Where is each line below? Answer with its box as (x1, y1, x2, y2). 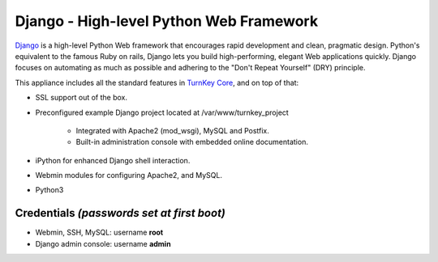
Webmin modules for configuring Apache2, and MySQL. (35, 171, 223, 180)
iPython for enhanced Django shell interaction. (35, 155, 191, 165)
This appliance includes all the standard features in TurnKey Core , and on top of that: (15, 78, 299, 87)
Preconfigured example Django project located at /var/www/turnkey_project (35, 108, 290, 117)
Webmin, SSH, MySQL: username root (35, 227, 164, 238)
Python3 (35, 185, 64, 195)
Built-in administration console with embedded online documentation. (75, 137, 308, 147)
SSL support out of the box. (35, 93, 128, 103)
